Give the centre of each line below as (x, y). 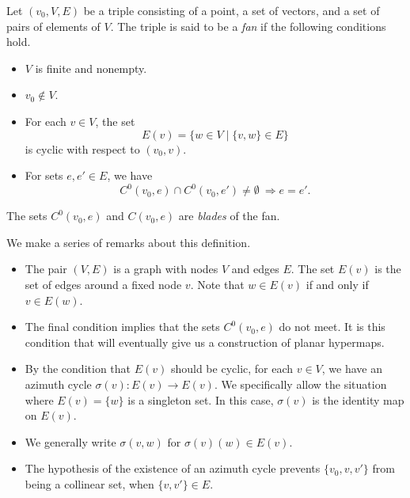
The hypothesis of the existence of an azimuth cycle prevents (173, 468)
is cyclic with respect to (82, 148)
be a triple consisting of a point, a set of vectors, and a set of (232, 10)
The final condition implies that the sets (122, 327)
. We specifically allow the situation (300, 384)
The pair (46, 269)
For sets (44, 175)
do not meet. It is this (332, 327)
